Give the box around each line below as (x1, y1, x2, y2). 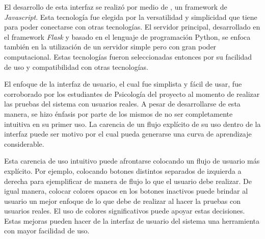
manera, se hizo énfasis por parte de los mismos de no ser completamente (4, 108, 233, 119)
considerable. (4, 138, 44, 149)
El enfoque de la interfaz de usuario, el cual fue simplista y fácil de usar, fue (4, 78, 242, 89)
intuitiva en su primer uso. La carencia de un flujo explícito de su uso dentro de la (4, 118, 261, 129)
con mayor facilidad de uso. (4, 225, 90, 236)
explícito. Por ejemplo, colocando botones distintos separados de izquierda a (4, 165, 242, 176)
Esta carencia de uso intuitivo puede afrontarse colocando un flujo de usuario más (4, 155, 260, 166)
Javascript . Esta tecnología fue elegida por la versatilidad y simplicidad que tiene (4, 11, 257, 22)
